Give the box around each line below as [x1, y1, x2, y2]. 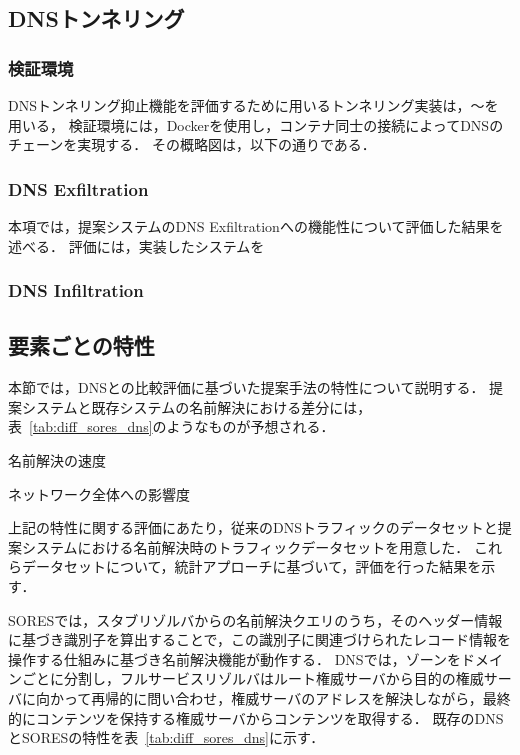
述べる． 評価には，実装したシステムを [8, 235, 265, 256]
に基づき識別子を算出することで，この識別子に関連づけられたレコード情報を [8, 629, 512, 650]
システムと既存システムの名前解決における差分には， [21, 396, 372, 417]
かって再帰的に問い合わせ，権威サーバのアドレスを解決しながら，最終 [49, 687, 511, 708]
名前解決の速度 [8, 450, 106, 471]
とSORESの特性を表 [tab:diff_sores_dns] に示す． [8, 727, 325, 748]
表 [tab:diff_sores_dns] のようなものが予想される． [8, 416, 335, 437]
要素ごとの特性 [8, 330, 155, 361]
